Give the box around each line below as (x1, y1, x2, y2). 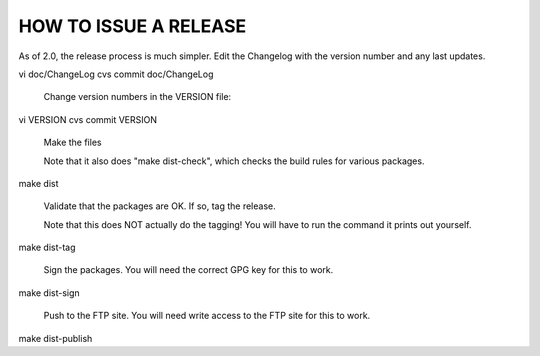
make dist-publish (18, 332, 93, 344)
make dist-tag (18, 241, 76, 254)
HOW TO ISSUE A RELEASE (18, 15, 247, 37)
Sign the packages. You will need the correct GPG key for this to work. (43, 264, 334, 276)
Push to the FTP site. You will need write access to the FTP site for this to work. (43, 310, 371, 322)
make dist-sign (18, 286, 80, 299)
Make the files (43, 136, 102, 149)
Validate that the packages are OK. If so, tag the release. (43, 200, 276, 212)
